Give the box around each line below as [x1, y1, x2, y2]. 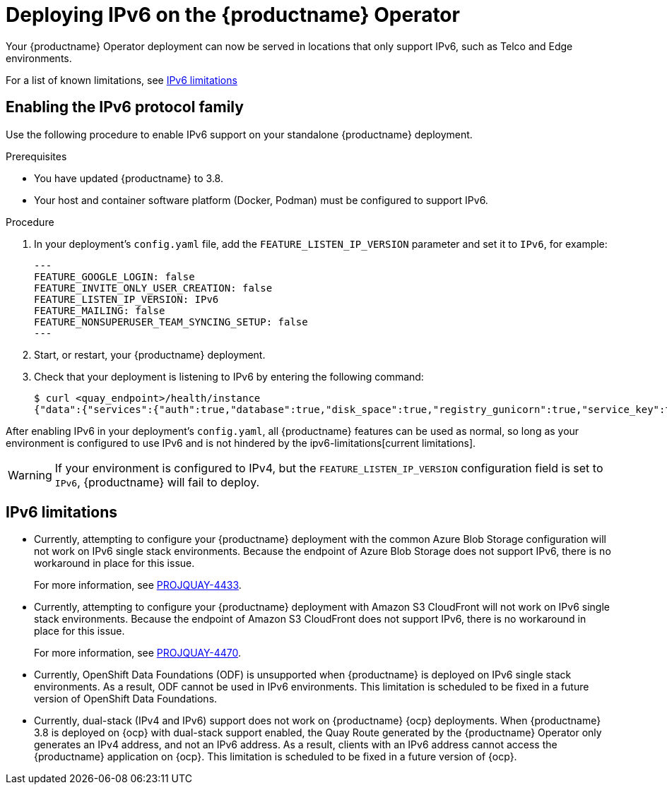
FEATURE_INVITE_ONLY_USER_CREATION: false [34, 282, 273, 294]
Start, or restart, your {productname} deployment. [34, 348, 266, 361]
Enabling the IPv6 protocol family [6, 98, 244, 116]
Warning [8, 467, 52, 482]
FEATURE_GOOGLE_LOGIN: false [34, 270, 195, 282]
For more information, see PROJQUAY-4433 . [34, 579, 242, 592]
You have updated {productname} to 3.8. [34, 172, 223, 184]
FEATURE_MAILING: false [34, 304, 165, 316]
